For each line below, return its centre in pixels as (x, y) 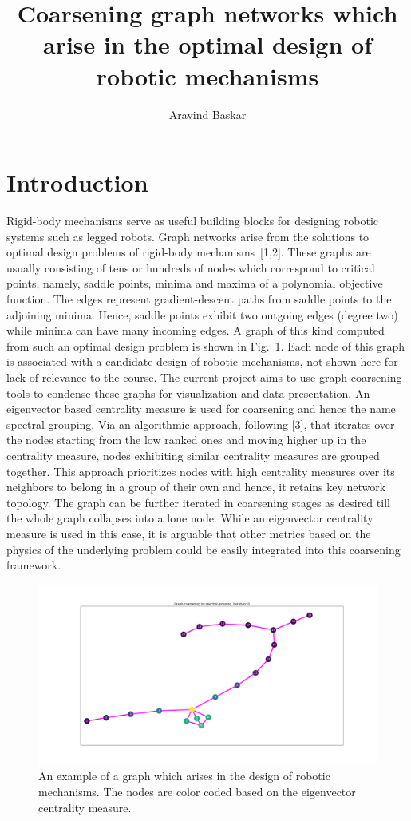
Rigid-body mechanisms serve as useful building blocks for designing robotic (192, 221)
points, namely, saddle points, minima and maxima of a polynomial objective (195, 283)
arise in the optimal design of (207, 44)
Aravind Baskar (207, 114)
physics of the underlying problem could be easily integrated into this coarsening (204, 549)
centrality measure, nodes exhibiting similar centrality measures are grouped (193, 455)
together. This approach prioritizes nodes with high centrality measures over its (201, 471)
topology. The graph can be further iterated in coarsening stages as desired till (198, 502)
